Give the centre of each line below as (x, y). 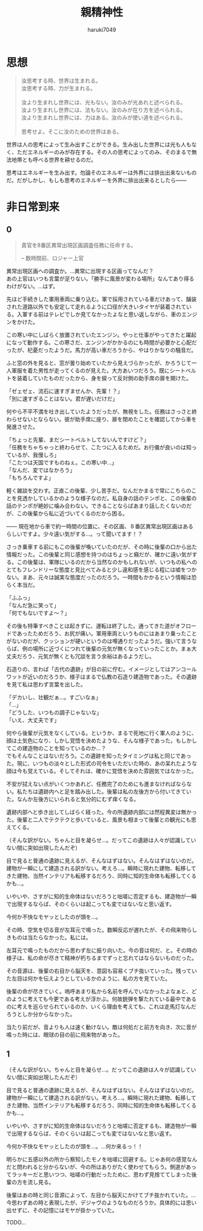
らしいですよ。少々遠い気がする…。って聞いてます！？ (75, 534)
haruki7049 (102, 29)
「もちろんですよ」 (30, 477)
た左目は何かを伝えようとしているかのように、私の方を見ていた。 (88, 978)
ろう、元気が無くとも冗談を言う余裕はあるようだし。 (88, 656)
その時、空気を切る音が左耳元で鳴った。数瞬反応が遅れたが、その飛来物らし (102, 929)
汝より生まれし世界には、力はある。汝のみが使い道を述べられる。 (103, 117)
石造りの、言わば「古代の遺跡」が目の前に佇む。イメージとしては (88, 669)
